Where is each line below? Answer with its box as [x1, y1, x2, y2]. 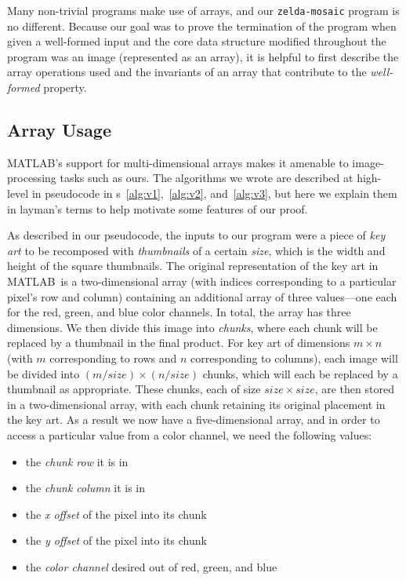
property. [43, 79, 87, 96]
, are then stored [314, 381, 394, 397]
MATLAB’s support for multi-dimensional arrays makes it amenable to [7, 154, 349, 170]
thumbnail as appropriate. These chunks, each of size [7, 381, 261, 397]
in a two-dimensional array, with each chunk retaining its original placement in [7, 396, 386, 412]
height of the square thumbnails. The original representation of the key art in [7, 257, 379, 274]
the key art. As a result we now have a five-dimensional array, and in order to [7, 411, 380, 428]
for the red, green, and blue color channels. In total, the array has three [7, 304, 351, 320]
